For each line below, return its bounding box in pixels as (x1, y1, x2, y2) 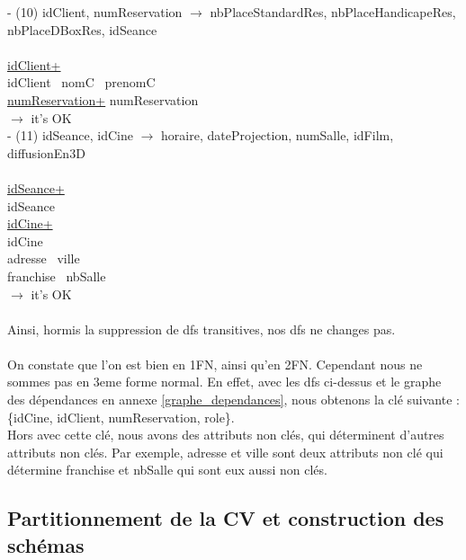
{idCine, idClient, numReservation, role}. (7, 407, 235, 426)
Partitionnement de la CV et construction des (7, 504, 444, 532)
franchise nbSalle (7, 266, 106, 285)
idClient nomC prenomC (7, 73, 156, 92)
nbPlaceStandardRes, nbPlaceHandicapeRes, (210, 3, 456, 21)
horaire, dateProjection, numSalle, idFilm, (161, 126, 394, 145)
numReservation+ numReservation (7, 90, 199, 109)
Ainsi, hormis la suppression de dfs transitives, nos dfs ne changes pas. (7, 319, 396, 338)
